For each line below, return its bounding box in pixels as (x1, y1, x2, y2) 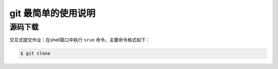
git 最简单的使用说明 (9, 8, 96, 19)
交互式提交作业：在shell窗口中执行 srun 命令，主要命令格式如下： (9, 37, 150, 43)
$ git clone (20, 51, 51, 56)
